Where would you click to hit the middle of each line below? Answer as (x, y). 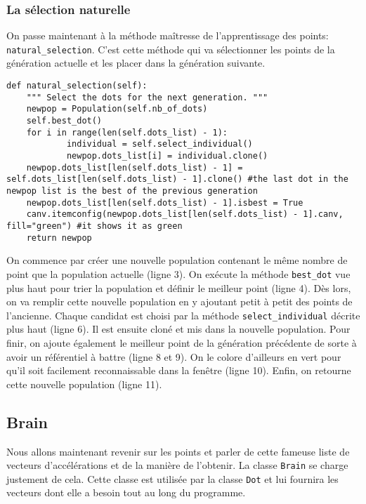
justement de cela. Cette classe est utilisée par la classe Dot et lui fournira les (172, 478)
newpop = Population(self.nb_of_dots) (117, 109)
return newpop (59, 238)
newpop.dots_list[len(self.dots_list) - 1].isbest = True (165, 203)
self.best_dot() (64, 121)
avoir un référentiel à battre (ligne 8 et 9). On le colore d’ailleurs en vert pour (174, 356)
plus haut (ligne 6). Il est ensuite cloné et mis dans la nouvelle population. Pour (178, 329)
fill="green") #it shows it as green (94, 226)
